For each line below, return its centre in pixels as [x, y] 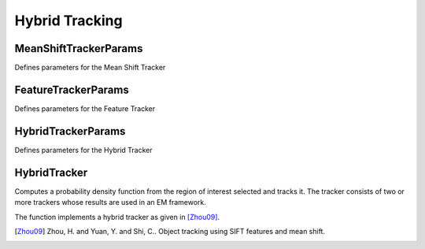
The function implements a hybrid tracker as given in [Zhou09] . [117, 217]
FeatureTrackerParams [72, 89]
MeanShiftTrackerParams [79, 48]
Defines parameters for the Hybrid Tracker [83, 150]
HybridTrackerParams [70, 131]
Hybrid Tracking [68, 20]
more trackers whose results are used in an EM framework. [110, 203]
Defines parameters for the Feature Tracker [85, 108]
